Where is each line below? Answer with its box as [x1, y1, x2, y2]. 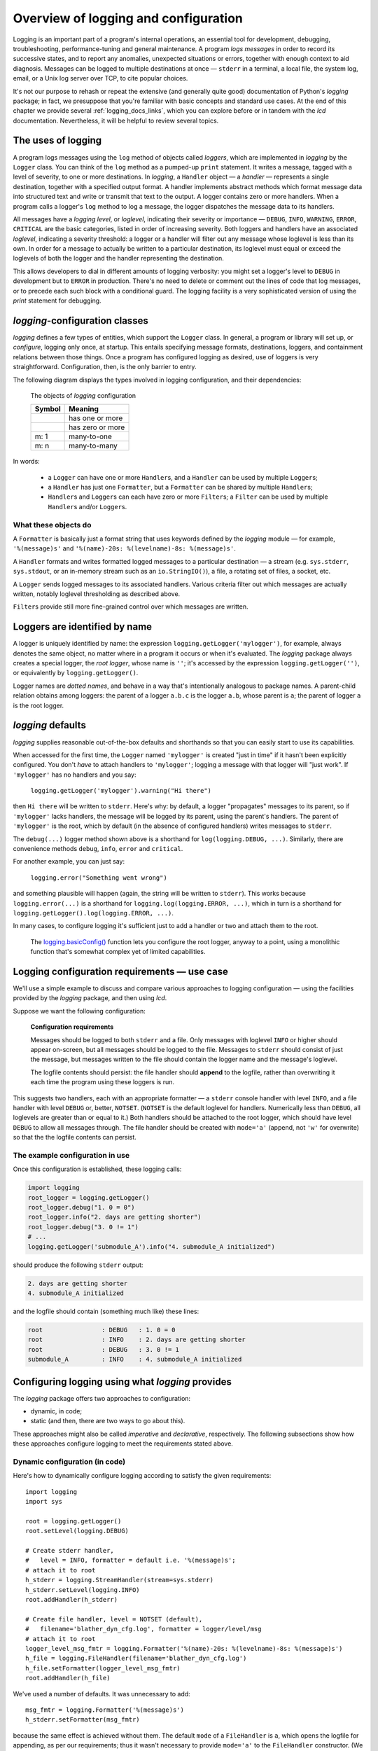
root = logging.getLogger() [25, 1517, 122, 1525]
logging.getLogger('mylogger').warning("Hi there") [30, 787, 212, 795]
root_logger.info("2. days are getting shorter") [27, 1213, 202, 1221]
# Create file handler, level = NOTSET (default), [25, 1615, 203, 1623]
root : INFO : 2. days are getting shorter [27, 1336, 246, 1344]
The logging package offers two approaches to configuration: [13, 1394, 191, 1402]
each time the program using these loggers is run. [30, 1078, 175, 1086]
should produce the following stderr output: [13, 1261, 143, 1269]
